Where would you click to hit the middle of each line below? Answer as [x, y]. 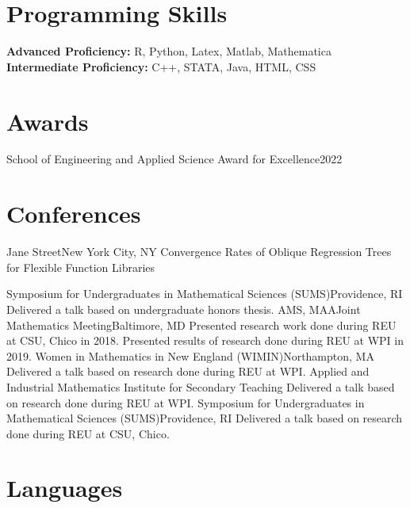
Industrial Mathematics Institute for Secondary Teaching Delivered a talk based [201, 386]
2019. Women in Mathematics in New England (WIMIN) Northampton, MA [190, 355]
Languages [65, 488]
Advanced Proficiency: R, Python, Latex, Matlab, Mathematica [169, 51]
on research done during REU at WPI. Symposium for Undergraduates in [186, 402]
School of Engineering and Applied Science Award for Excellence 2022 [174, 159]
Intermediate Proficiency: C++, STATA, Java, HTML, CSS [161, 66]
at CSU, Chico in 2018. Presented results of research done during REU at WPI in [205, 340]
